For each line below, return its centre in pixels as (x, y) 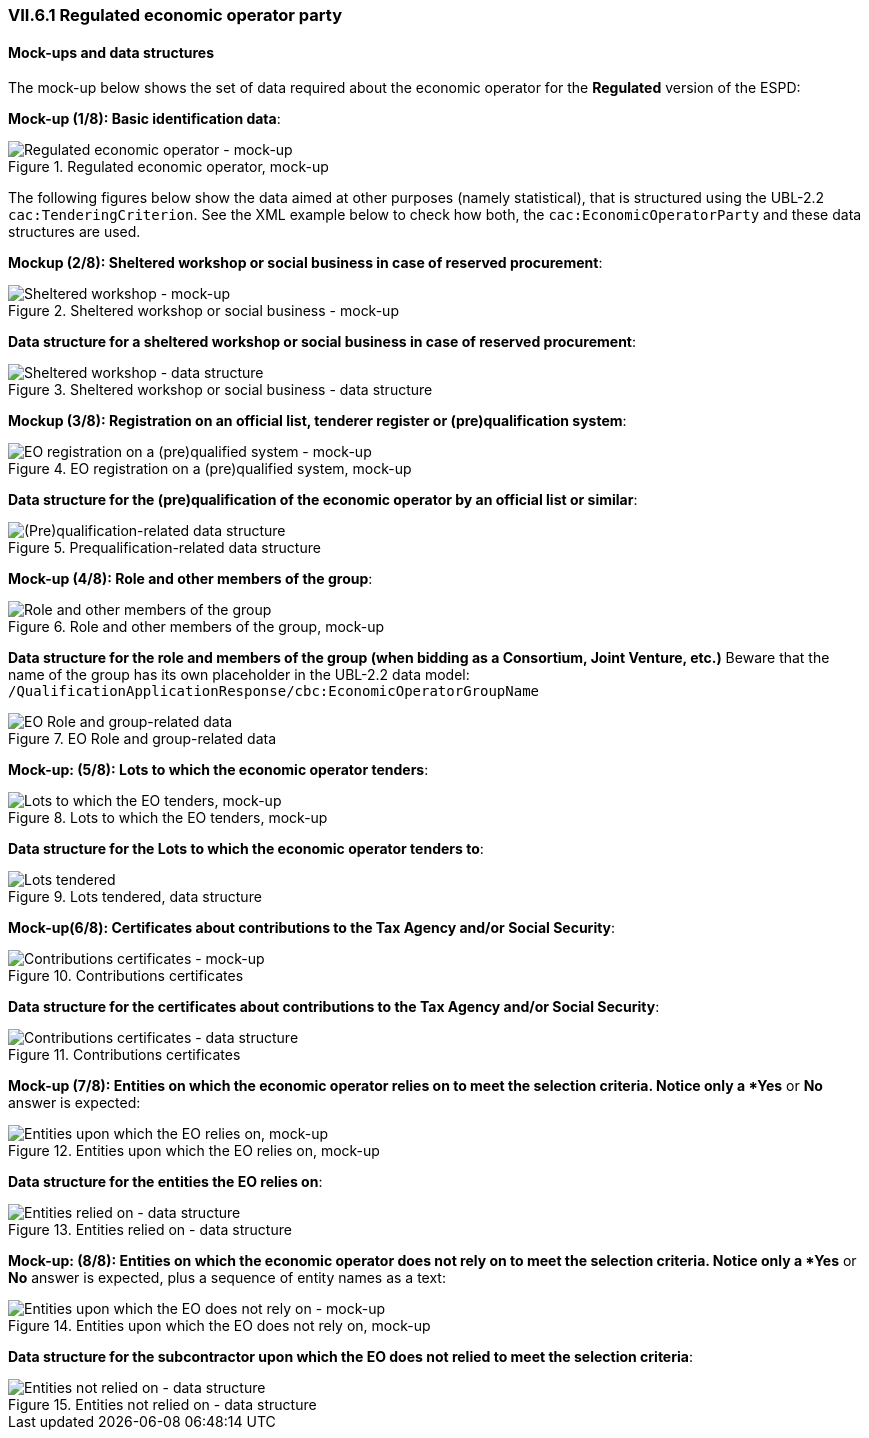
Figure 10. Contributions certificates (126, 976)
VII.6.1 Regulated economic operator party (175, 15)
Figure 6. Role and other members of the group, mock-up (196, 627)
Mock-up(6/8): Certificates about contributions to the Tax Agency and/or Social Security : (312, 928)
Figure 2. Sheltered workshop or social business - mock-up (203, 311)
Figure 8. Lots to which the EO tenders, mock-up (168, 818)
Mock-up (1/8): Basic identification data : (144, 119)
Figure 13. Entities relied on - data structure (150, 1230)
